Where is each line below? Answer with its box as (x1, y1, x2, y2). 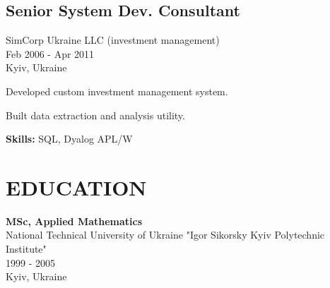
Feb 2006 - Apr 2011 (6, 46, 95, 61)
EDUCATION (6, 172, 147, 201)
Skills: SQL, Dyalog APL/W (6, 131, 133, 146)
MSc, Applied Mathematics (6, 213, 143, 228)
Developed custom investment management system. (6, 83, 228, 98)
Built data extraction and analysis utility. (6, 107, 185, 122)
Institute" (6, 241, 47, 256)
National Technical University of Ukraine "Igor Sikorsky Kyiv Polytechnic (6, 227, 325, 242)
